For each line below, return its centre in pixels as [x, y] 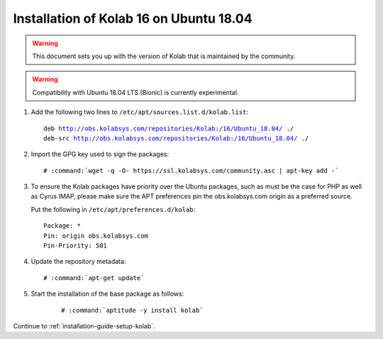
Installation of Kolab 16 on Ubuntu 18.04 [133, 18]
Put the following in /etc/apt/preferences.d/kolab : [113, 209]
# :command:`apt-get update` [94, 278]
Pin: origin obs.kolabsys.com [96, 235]
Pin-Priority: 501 [76, 246]
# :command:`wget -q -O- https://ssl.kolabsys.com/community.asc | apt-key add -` [191, 171]
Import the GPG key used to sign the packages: [100, 154]
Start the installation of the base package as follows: [107, 294]
